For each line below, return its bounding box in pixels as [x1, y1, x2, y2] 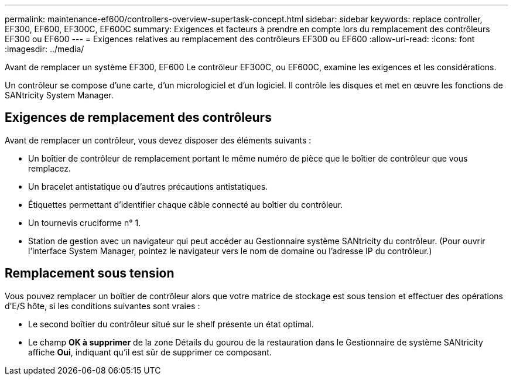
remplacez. [28, 163, 71, 173]
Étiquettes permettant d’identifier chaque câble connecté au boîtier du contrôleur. [28, 199, 343, 210]
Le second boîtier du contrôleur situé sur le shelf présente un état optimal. [28, 319, 314, 329]
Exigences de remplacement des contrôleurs [5, 110, 272, 125]
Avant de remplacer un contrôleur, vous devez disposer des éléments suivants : [5, 135, 312, 145]
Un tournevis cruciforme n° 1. [28, 217, 141, 228]
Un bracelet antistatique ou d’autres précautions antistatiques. [28, 181, 268, 191]
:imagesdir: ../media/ [5, 44, 84, 54]
